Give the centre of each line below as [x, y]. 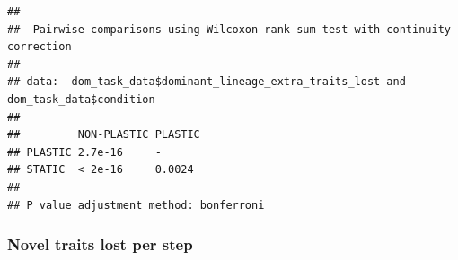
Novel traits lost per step [100, 244]
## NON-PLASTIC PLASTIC [104, 135]
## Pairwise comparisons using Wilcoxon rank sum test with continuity [229, 29]
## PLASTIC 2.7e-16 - [84, 152]
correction [40, 47]
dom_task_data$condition [81, 99]
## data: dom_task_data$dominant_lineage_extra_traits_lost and [207, 82]
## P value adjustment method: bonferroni [136, 205]
